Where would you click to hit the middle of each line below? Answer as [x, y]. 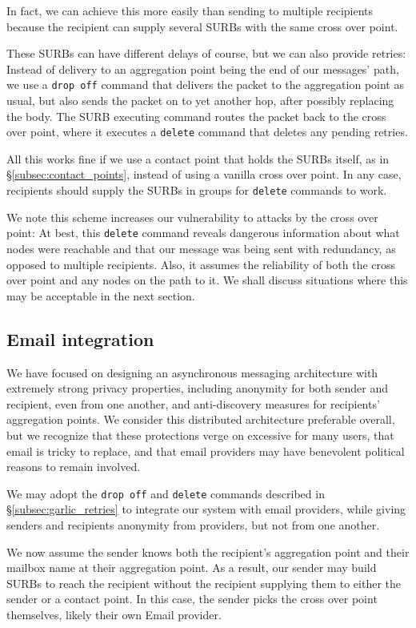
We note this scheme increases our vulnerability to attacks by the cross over [192, 217]
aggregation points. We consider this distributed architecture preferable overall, [201, 419]
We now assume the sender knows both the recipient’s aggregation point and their [208, 552]
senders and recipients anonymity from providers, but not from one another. [193, 524]
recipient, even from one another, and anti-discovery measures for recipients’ [193, 403]
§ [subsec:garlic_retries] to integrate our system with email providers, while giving [206, 509]
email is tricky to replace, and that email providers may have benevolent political [206, 451]
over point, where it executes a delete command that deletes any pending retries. [207, 132]
